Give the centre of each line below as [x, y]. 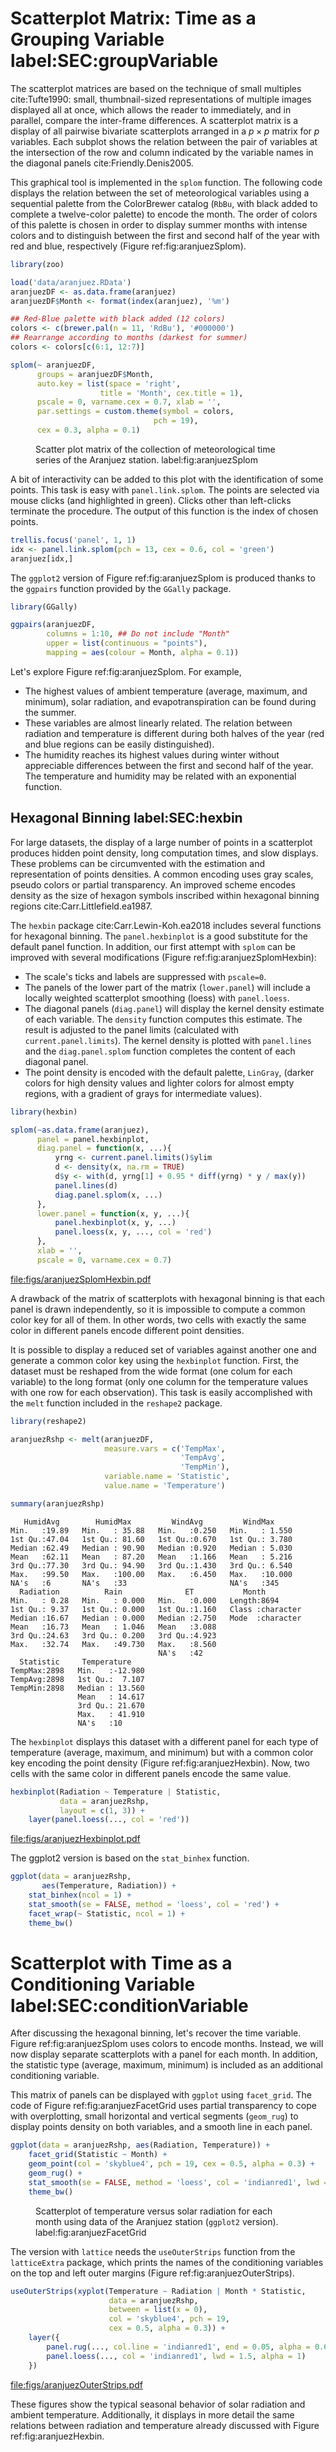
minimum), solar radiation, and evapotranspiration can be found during [170, 701]
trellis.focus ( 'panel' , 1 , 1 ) [73, 540]
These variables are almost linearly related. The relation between [158, 723]
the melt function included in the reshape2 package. [116, 1403]
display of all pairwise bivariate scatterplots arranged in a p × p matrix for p [165, 131]
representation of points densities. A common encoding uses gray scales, [162, 874]
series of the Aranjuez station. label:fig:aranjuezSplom [147, 459]
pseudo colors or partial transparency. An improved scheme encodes [153, 884]
